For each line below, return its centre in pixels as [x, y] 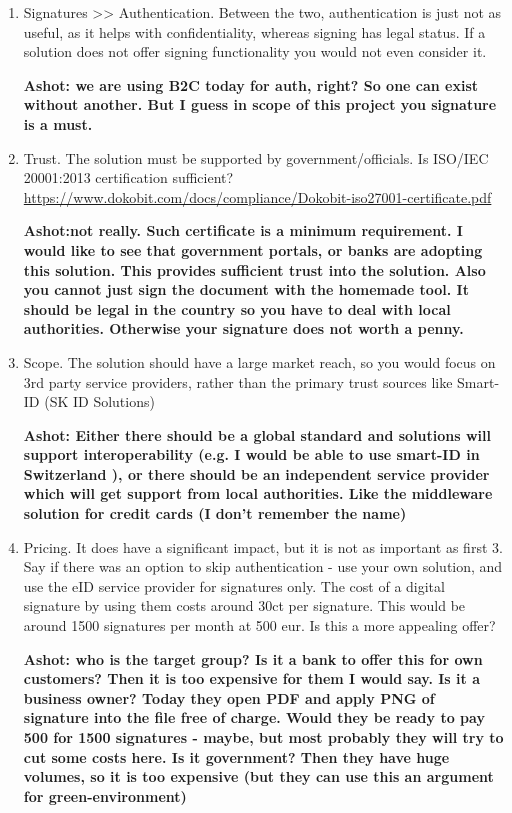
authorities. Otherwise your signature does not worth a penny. [243, 328]
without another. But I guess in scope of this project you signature [260, 104]
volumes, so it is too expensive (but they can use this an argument [258, 776]
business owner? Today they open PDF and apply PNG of [229, 697]
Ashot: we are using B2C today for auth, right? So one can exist [251, 84]
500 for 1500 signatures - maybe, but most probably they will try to [263, 737]
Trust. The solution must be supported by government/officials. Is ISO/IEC [256, 157]
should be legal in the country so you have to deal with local [237, 308]
